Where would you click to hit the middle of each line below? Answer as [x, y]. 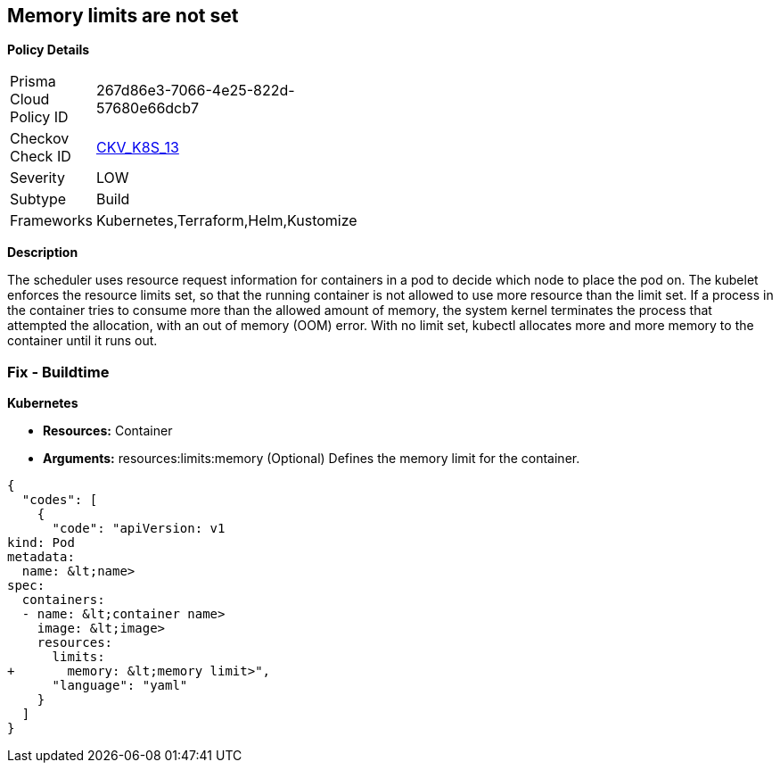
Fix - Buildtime [58, 372]
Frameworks [51, 221]
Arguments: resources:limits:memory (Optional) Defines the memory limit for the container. [312, 459]
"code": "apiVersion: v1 [139, 529]
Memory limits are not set [123, 16]
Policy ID [39, 117]
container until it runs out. [82, 341]
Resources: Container [108, 431]
